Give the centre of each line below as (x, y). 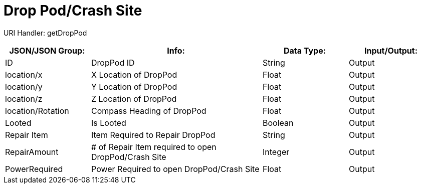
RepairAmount (32, 152)
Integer (276, 152)
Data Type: (305, 50)
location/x (24, 74)
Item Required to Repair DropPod (153, 135)
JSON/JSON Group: (47, 50)
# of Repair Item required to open (154, 147)
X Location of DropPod (134, 74)
